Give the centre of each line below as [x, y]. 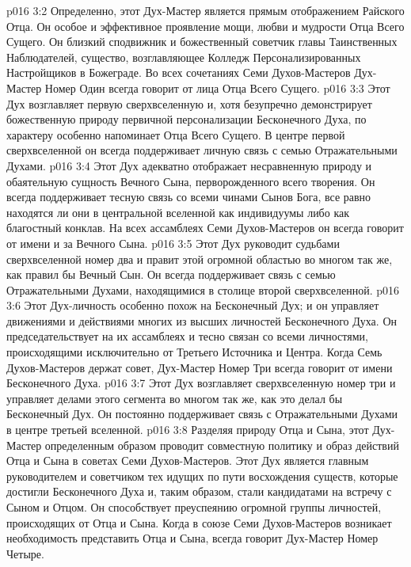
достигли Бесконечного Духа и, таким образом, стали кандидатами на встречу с [199, 491]
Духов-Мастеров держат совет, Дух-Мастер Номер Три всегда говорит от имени [200, 367]
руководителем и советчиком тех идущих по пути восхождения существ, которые [202, 476]
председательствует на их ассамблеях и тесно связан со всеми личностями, [187, 336]
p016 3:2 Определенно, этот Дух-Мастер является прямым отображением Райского [205, 10]
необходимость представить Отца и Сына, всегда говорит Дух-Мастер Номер [192, 538]
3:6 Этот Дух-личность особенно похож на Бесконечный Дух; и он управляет [193, 305]
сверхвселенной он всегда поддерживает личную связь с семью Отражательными [202, 150]
